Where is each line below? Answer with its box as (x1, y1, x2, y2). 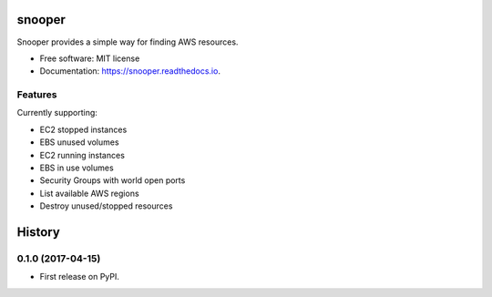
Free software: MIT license (39, 53, 140, 64)
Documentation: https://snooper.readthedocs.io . (39, 66, 220, 77)
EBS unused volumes (39, 137, 119, 148)
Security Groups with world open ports (39, 175, 186, 186)
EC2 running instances (39, 149, 125, 160)
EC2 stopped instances (39, 124, 128, 135)
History (16, 224, 61, 240)
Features (16, 88, 57, 101)
